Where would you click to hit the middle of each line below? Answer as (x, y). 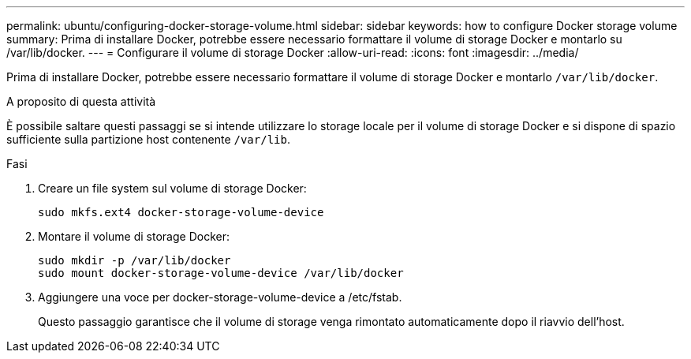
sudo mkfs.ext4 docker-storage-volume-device (181, 212)
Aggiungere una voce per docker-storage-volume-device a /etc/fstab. (220, 297)
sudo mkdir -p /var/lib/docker (134, 260)
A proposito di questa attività (81, 101)
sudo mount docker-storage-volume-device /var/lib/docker (221, 273)
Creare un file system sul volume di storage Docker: (172, 188)
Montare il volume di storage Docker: (134, 236)
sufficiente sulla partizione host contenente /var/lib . (148, 139)
